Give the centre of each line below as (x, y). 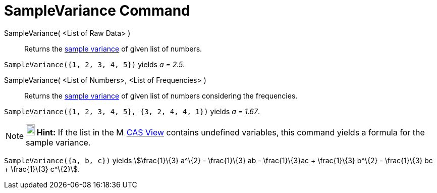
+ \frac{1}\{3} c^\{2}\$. (42, 169)
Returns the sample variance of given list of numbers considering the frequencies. (161, 95)
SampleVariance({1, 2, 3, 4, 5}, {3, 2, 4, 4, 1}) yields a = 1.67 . (132, 111)
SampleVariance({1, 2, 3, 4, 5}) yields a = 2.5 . (95, 64)
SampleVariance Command (97, 11)
